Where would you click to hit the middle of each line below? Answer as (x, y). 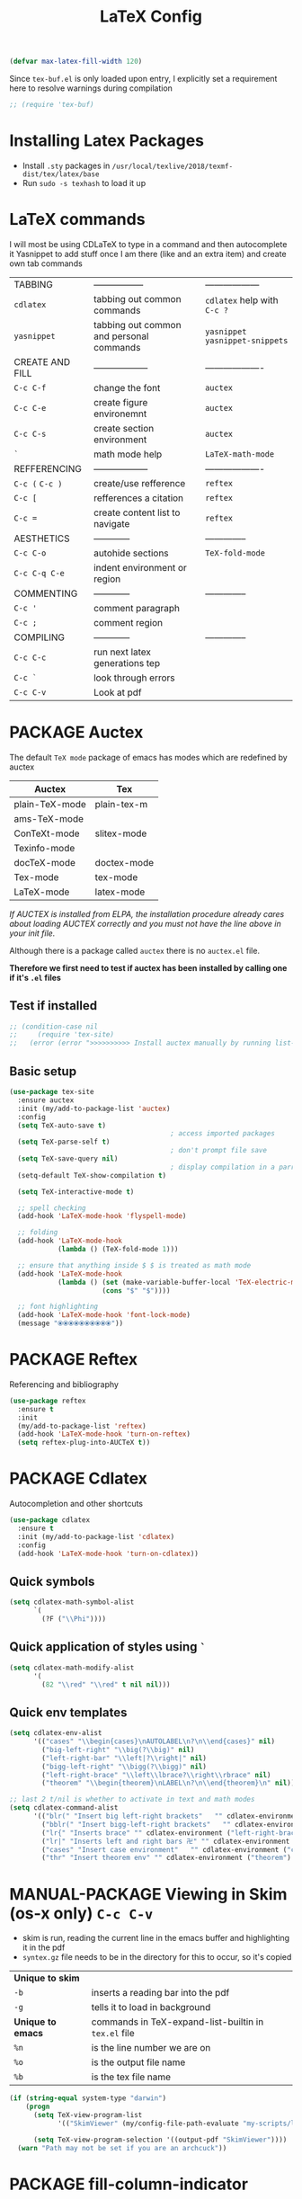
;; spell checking (52, 1208)
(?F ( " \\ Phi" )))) (74, 1619)
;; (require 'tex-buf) (52, 105)
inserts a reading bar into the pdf (160, 1993)
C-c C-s (30, 434)
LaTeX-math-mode (240, 454)
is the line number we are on (151, 2048)
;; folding (38, 1233)
